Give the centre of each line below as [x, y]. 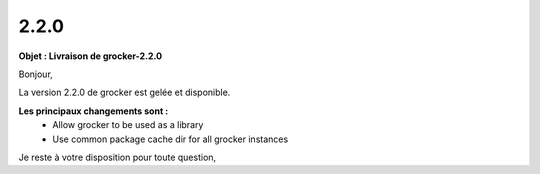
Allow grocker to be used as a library [128, 125]
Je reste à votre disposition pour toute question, [117, 157]
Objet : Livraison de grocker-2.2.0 [90, 56]
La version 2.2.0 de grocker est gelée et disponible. [124, 92]
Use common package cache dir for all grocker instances [170, 139]
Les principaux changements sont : [93, 111]
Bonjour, [36, 74]
